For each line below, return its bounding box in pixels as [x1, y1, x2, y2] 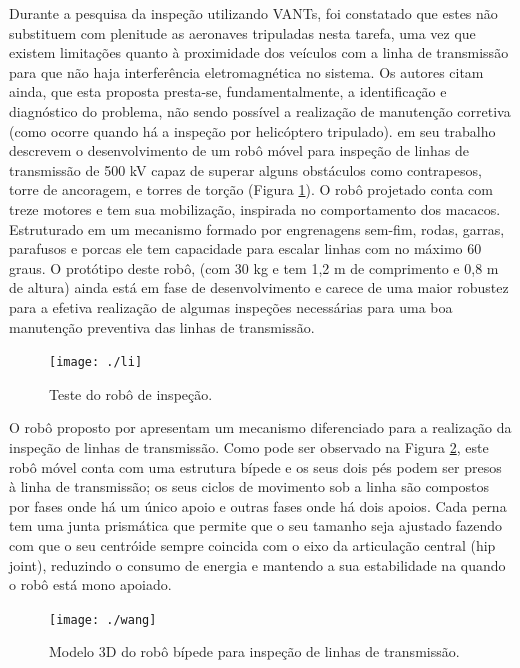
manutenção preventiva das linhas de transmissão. [9, 316, 315, 337]
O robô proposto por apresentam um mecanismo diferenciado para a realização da [9, 417, 512, 438]
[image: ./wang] [49, 612, 157, 627]
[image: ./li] [49, 355, 143, 370]
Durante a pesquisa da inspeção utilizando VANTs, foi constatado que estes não [9, 3, 498, 23]
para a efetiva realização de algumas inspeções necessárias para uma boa [9, 296, 453, 317]
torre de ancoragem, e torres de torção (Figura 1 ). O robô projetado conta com [9, 179, 493, 200]
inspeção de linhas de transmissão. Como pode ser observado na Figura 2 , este [9, 436, 489, 457]
